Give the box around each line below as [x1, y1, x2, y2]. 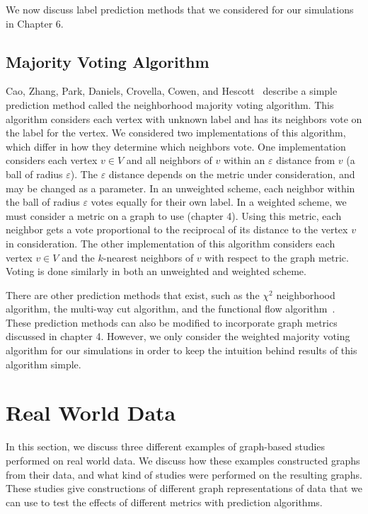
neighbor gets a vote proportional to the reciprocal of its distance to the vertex [6, 222, 348, 237]
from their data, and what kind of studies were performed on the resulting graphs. [6, 467, 362, 481]
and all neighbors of [126, 153, 212, 168]
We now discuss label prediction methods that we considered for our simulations [6, 2, 354, 16]
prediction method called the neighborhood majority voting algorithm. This [6, 97, 334, 112]
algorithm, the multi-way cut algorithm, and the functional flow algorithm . [6, 301, 335, 316]
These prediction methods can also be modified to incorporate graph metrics [6, 315, 338, 329]
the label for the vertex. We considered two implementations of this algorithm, [6, 125, 346, 140]
